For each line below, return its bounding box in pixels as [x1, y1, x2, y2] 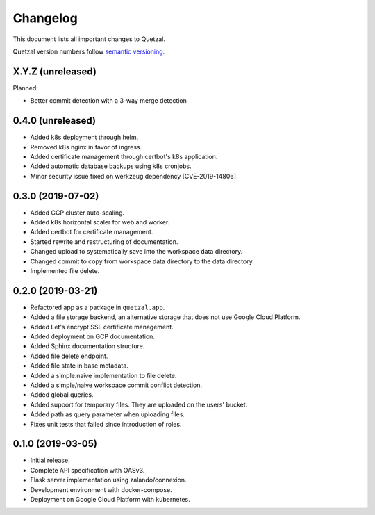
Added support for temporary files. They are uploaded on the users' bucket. [30, 400, 248, 409]
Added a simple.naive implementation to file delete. [30, 371, 177, 379]
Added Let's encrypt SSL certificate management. [30, 322, 174, 331]
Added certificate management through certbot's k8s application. [30, 152, 218, 161]
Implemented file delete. [30, 266, 100, 275]
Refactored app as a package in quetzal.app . [30, 303, 165, 311]
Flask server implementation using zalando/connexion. [30, 476, 187, 484]
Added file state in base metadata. [30, 361, 128, 370]
